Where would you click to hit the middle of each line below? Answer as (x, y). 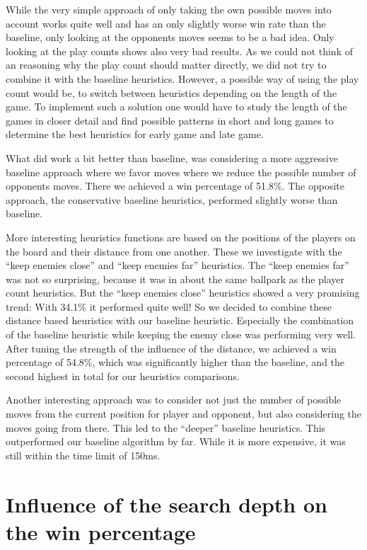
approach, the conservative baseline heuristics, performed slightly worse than (172, 199)
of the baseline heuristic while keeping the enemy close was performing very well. (181, 334)
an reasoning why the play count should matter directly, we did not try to (166, 65)
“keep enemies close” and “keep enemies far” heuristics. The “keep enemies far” (177, 265)
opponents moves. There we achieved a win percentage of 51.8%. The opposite (175, 186)
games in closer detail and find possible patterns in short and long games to (170, 120)
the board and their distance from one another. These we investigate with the (174, 251)
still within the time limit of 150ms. (83, 455)
